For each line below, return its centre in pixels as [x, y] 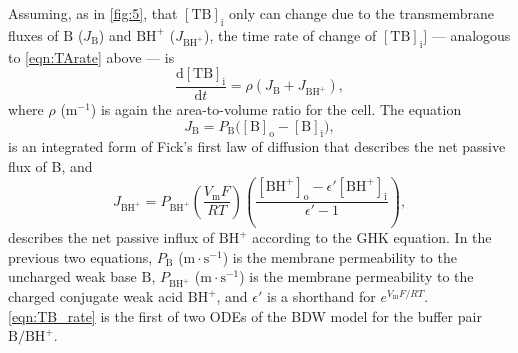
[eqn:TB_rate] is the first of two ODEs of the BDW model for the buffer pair [245, 315]
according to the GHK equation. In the [372, 237]
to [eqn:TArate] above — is [91, 56]
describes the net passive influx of [111, 237]
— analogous [471, 34]
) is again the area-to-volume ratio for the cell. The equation [276, 109]
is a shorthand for [321, 296]
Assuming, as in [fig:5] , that [93, 13]
